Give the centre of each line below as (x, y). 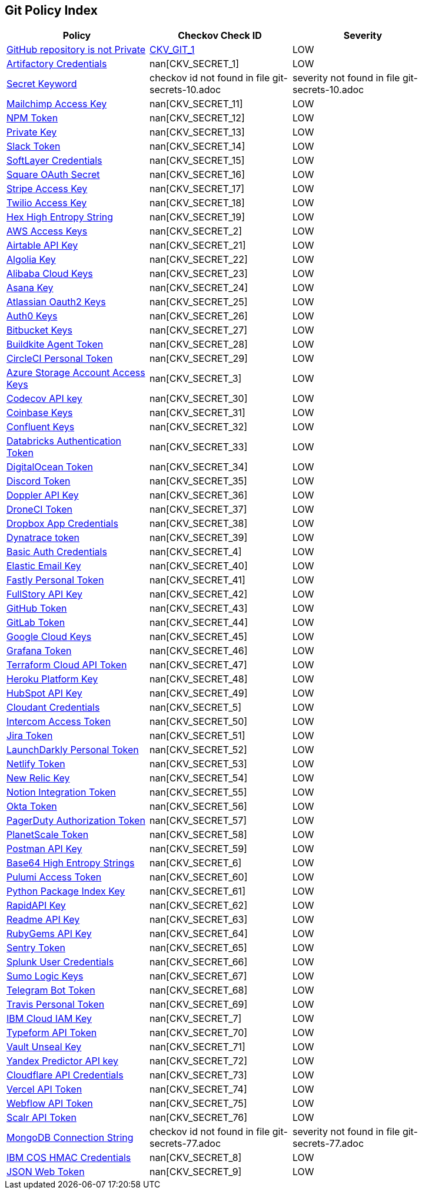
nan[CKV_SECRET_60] (198, 877)
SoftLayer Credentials (54, 161)
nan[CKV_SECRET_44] (199, 623)
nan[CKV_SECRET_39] (198, 538)
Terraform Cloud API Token (67, 665)
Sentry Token (36, 948)
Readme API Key (43, 920)
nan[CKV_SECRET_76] (198, 1118)
